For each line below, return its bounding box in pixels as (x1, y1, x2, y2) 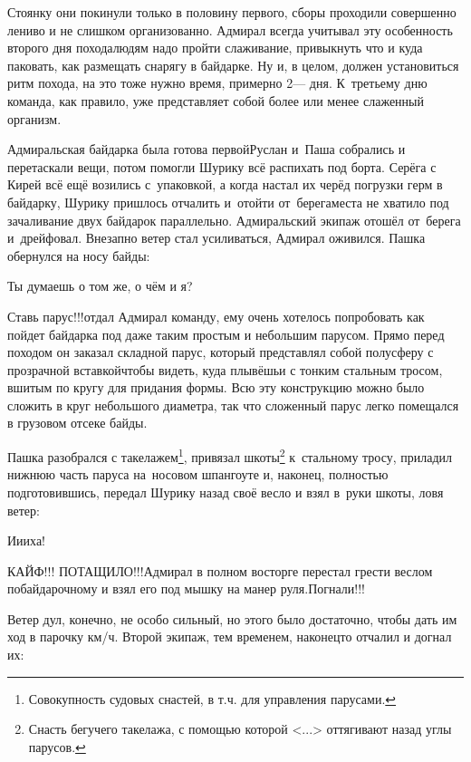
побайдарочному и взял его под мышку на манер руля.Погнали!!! (7, 579, 365, 598)
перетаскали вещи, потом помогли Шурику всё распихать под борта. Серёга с (7, 157, 437, 176)
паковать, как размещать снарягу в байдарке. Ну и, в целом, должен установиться (7, 55, 459, 74)
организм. (7, 109, 62, 128)
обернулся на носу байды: (7, 246, 150, 265)
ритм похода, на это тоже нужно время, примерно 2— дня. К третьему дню (7, 73, 428, 92)
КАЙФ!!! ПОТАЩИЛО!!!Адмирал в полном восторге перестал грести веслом (7, 561, 433, 580)
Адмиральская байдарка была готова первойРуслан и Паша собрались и (7, 140, 406, 159)
